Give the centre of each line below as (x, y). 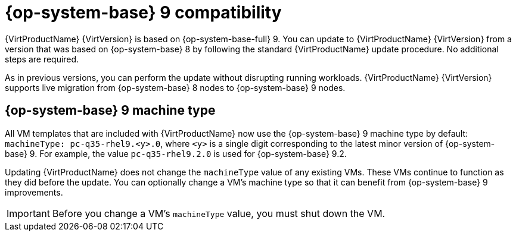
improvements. (34, 192)
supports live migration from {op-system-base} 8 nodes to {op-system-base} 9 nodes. (175, 87)
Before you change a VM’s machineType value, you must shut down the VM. (219, 213)
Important (28, 213)
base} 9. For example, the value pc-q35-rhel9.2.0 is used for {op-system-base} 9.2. (176, 153)
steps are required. (42, 59)
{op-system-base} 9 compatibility (143, 12)
